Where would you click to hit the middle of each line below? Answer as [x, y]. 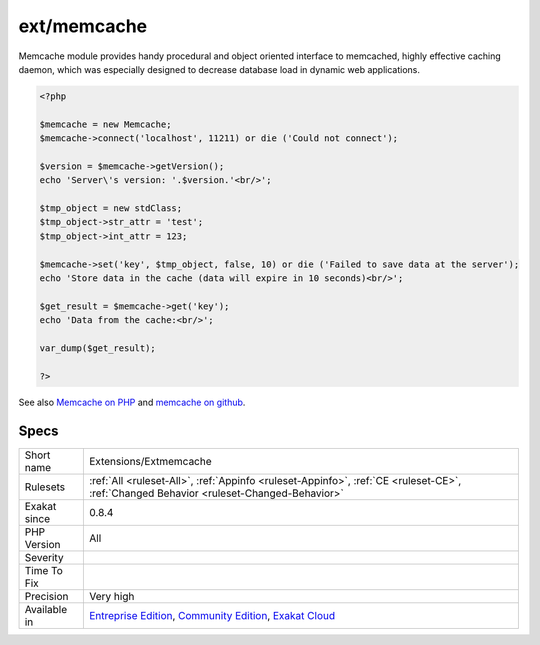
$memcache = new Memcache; [105, 124]
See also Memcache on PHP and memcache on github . [132, 402]
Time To [44, 570]
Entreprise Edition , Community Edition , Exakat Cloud [211, 615]
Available [46, 609]
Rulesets [44, 487]
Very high [111, 596]
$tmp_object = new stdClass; [111, 208]
